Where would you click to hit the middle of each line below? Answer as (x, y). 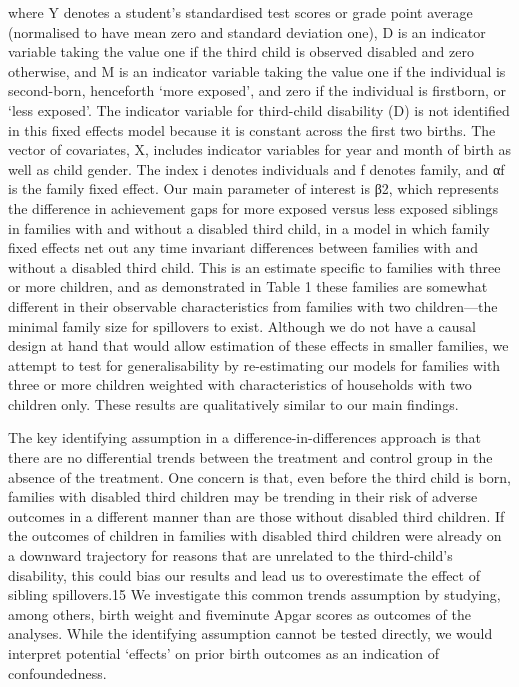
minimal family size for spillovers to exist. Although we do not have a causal (242, 325)
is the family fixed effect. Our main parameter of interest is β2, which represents (253, 188)
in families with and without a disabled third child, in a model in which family (249, 227)
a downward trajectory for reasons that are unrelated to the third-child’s (230, 555)
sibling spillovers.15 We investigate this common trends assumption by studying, (254, 594)
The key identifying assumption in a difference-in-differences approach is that (244, 437)
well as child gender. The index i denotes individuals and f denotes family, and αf (256, 168)
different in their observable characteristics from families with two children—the (253, 305)
